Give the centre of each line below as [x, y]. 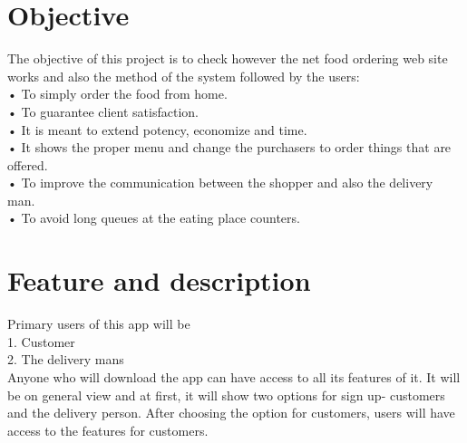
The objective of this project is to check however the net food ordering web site [228, 58]
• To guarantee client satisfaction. [103, 111]
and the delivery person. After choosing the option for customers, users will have [231, 413]
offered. [28, 164]
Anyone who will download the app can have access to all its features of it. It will [234, 376]
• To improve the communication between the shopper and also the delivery [220, 183]
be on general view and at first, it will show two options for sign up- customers [226, 395]
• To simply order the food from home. [117, 94]
